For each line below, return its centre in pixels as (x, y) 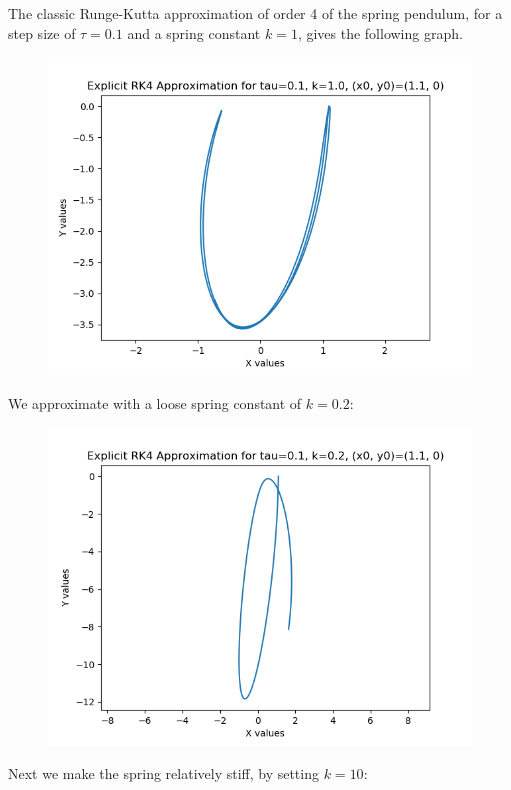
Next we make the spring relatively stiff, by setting (163, 772)
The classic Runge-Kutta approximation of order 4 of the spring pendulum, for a (255, 13)
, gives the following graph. (380, 32)
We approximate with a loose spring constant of (155, 402)
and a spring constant (194, 32)
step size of (42, 32)
